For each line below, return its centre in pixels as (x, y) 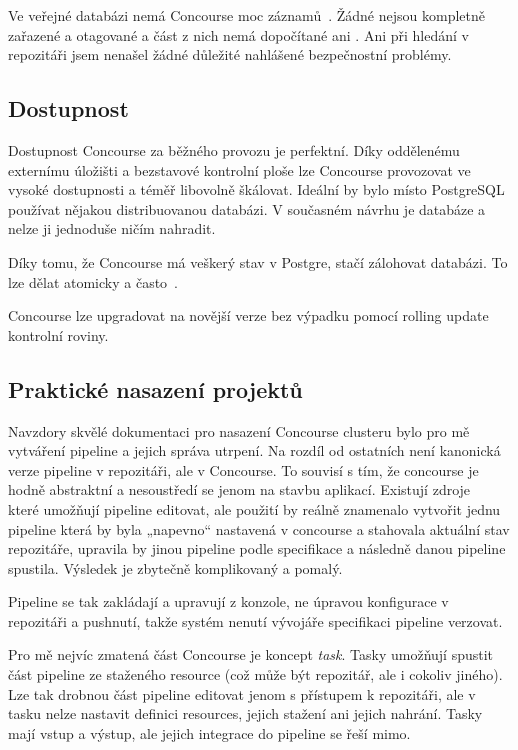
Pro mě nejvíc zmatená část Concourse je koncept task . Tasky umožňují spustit (251, 654)
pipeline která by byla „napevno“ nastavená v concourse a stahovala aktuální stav (259, 528)
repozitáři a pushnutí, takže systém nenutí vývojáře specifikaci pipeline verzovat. (255, 620)
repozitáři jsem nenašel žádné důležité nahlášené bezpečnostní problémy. (230, 54)
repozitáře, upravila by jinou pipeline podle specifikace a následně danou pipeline (257, 548)
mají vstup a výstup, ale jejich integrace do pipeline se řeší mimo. (209, 732)
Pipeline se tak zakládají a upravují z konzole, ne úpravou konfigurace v (228, 601)
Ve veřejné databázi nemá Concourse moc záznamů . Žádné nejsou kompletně (246, 15)
